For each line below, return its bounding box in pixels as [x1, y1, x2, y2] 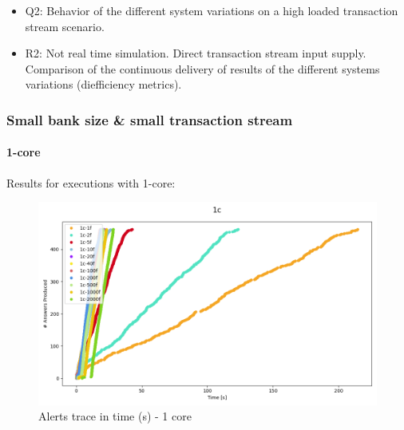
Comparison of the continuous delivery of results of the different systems [25, 60, 380, 77]
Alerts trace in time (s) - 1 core [38, 408, 192, 424]
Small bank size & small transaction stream [6, 109, 293, 129]
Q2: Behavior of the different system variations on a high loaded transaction [25, 2, 398, 18]
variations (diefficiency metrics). [25, 76, 182, 93]
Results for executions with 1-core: [6, 174, 176, 191]
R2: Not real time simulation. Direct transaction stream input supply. [25, 45, 366, 61]
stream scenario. [25, 18, 105, 34]
